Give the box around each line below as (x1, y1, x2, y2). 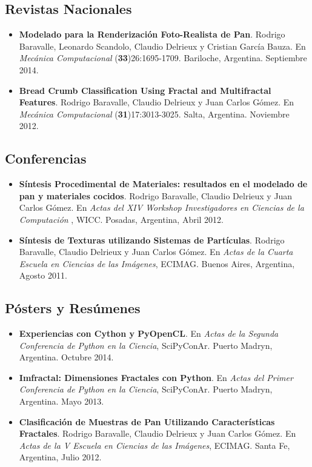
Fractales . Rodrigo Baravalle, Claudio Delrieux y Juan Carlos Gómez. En (19, 427, 296, 440)
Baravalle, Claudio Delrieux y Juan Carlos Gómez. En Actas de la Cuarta (19, 245, 293, 258)
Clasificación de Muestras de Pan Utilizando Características (19, 415, 275, 428)
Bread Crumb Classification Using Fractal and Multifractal (19, 84, 271, 96)
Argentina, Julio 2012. (19, 451, 102, 463)
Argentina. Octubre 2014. (19, 351, 114, 363)
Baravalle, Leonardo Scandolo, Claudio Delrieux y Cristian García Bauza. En (19, 39, 306, 52)
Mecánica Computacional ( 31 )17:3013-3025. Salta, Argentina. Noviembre (19, 107, 290, 120)
